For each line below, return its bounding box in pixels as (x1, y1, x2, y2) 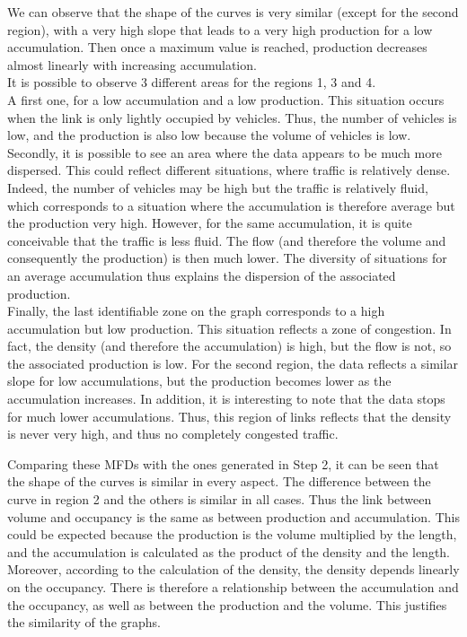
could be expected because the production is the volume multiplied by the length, (7, 525, 457, 544)
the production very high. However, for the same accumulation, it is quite (7, 214, 412, 232)
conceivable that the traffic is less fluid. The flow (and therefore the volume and (7, 231, 446, 249)
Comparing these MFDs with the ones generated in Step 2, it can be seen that (7, 454, 439, 473)
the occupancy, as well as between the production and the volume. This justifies (7, 595, 447, 614)
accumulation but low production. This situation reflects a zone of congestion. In (7, 318, 452, 337)
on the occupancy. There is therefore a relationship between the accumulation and (7, 578, 459, 596)
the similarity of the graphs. (7, 613, 161, 632)
